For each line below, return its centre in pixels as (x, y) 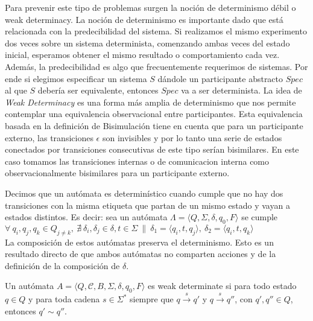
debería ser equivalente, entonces (98, 90)
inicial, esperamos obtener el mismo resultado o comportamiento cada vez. (142, 55)
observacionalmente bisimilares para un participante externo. (117, 173)
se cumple (260, 217)
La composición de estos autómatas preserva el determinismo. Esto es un (139, 242)
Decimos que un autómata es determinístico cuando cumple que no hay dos (144, 193)
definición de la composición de (62, 265)
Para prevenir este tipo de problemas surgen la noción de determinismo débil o (150, 7)
